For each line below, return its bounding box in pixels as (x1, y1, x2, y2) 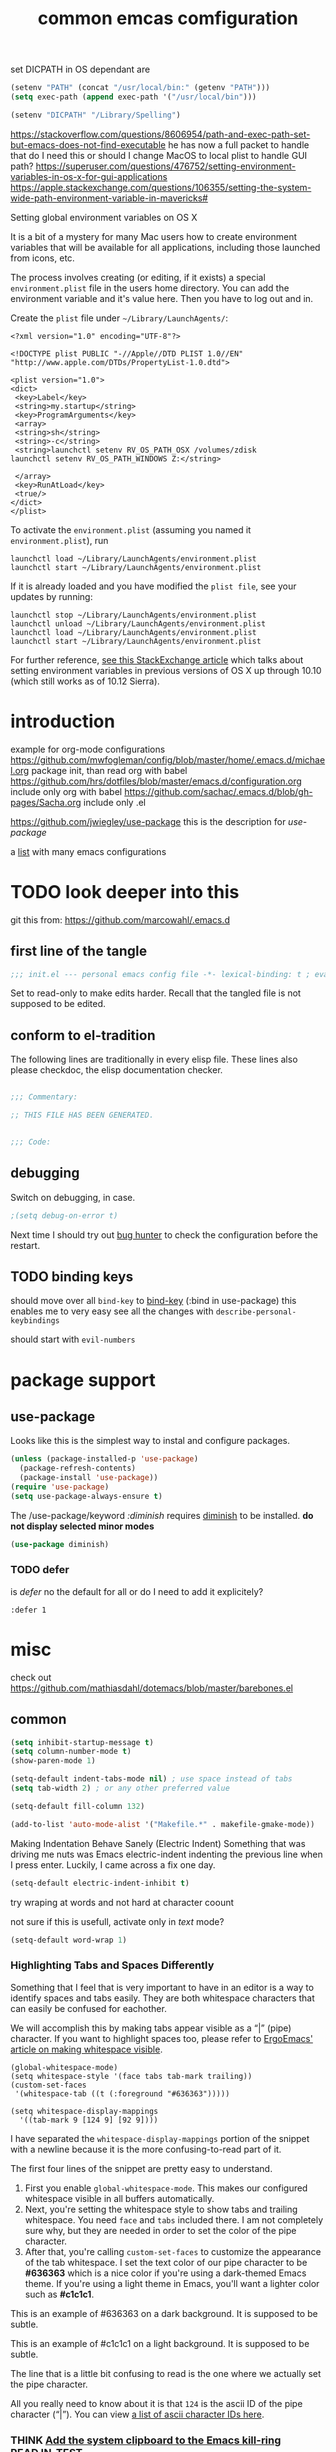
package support (10, 1368, 156, 1391)
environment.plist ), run (10, 534, 109, 546)
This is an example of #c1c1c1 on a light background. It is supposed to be (10, 2337, 310, 2349)
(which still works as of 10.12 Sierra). (10, 675, 160, 687)
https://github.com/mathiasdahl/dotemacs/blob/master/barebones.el (10, 1682, 293, 1694)
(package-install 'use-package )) (19, 1473, 159, 1483)
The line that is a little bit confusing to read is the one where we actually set (10, 2367, 322, 2379)
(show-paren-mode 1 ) (10, 1756, 97, 1766)
